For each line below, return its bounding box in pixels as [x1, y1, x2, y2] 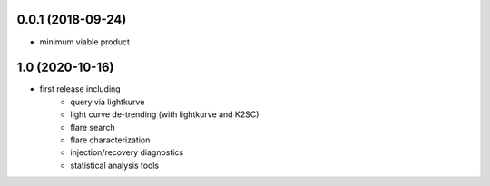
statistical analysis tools [70, 160, 159, 171]
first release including [39, 83, 122, 94]
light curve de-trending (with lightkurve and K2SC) [70, 109, 260, 120]
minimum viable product [39, 36, 131, 47]
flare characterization [70, 134, 151, 145]
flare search [70, 122, 115, 132]
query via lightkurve [70, 96, 145, 107]
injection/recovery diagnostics [70, 147, 184, 158]
